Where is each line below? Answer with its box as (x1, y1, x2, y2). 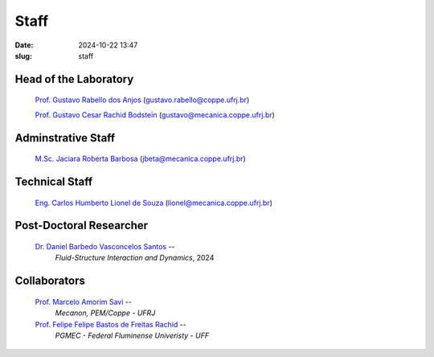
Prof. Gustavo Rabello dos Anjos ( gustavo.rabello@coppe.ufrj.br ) (35, 95, 250, 105)
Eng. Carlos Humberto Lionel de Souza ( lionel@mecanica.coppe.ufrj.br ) (35, 198, 273, 207)
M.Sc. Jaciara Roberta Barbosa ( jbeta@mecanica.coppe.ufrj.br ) (35, 154, 247, 164)
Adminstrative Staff (14, 131, 116, 145)
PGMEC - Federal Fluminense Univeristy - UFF (55, 330, 209, 340)
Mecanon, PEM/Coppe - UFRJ (55, 308, 156, 318)
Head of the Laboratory (14, 72, 134, 86)
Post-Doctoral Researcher (14, 219, 149, 232)
